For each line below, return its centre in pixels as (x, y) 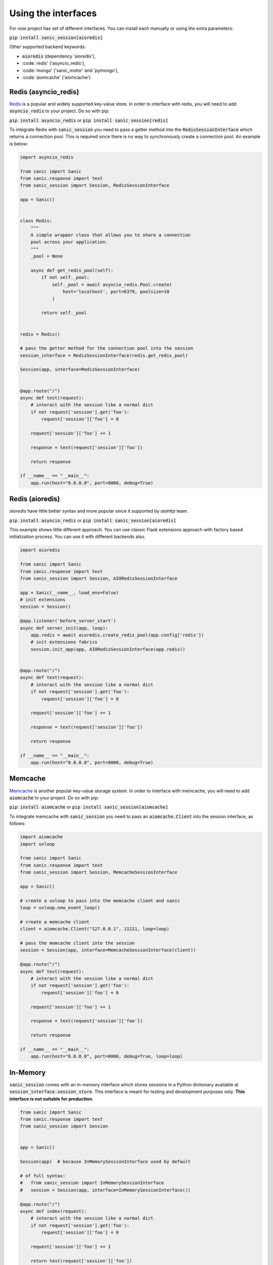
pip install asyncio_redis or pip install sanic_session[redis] (89, 120)
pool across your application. (69, 242)
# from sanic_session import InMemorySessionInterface (92, 1183)
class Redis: (36, 221)
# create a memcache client (55, 922)
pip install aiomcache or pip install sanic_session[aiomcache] (89, 807)
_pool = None (47, 256)
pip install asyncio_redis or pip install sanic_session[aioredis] (93, 520)
